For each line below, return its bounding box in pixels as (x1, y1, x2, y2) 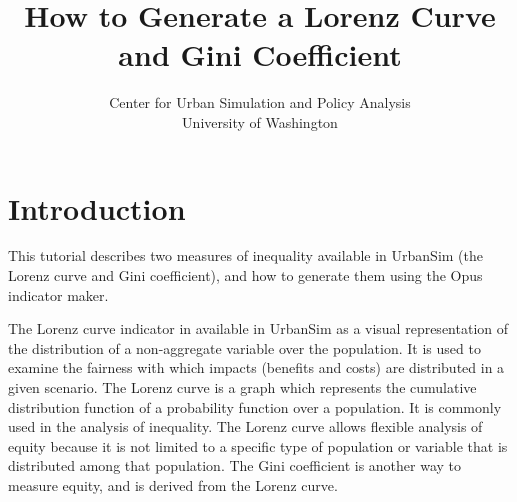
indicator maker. (8, 284, 109, 305)
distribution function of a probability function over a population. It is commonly (8, 396, 502, 417)
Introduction (8, 187, 186, 228)
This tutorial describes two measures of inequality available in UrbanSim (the (8, 245, 483, 266)
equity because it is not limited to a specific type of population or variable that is (8, 435, 508, 456)
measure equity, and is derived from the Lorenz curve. (8, 474, 338, 495)
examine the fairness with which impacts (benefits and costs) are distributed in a (8, 357, 505, 378)
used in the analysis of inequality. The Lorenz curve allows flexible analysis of (8, 416, 483, 437)
